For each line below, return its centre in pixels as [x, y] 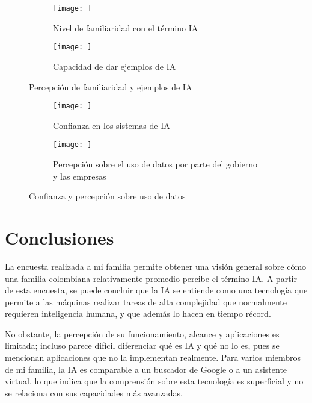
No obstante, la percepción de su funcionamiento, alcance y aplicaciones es [142, 333]
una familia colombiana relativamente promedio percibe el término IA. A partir [151, 278]
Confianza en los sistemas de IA [112, 125]
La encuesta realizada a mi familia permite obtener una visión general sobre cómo [156, 266]
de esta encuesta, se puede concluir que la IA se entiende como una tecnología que [156, 290]
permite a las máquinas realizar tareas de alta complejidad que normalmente [146, 301]
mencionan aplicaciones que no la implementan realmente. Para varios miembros [153, 358]
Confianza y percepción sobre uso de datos [107, 196]
